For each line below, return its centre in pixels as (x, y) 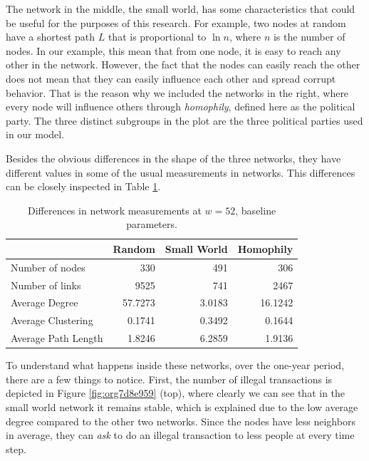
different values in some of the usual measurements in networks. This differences (181, 172)
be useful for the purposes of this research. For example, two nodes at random (176, 22)
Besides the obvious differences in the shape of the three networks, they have (173, 158)
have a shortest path (51, 37)
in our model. (35, 134)
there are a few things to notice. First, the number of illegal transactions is (169, 379)
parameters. (152, 224)
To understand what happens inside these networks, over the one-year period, (175, 365)
